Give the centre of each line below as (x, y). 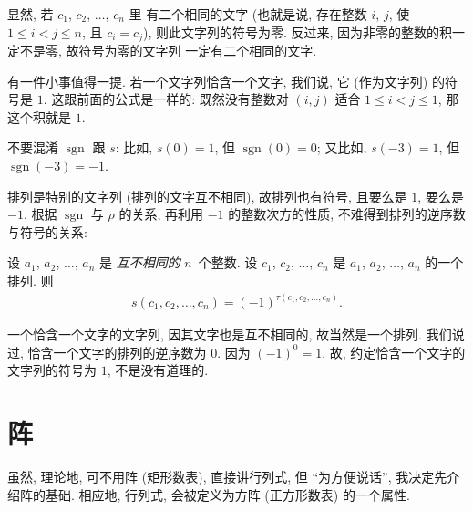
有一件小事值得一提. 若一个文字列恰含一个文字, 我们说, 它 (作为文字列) (218, 81)
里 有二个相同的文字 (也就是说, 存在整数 (248, 14)
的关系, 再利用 (161, 214)
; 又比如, (342, 147)
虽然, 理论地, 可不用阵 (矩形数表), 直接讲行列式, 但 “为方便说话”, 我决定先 (227, 476)
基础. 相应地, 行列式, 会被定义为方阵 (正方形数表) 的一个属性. (227, 494)
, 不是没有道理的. (158, 370)
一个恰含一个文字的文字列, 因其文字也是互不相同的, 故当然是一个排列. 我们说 (236, 334)
